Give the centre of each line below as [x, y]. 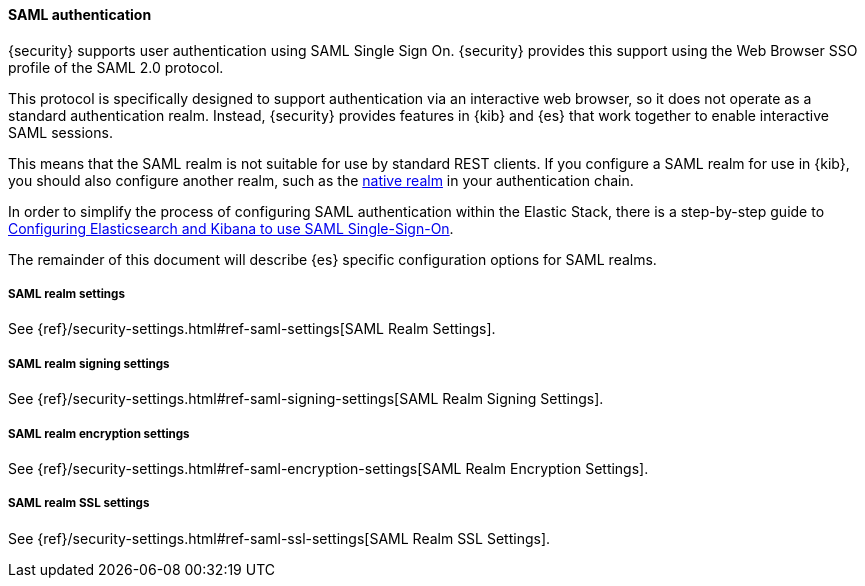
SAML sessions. [60, 132]
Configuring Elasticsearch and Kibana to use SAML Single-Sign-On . [231, 228]
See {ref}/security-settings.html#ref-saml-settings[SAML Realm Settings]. [252, 329]
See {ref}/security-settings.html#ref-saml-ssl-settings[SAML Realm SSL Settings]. [279, 538]
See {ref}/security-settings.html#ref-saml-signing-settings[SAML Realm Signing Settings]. [306, 399]
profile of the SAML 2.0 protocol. [116, 67]
